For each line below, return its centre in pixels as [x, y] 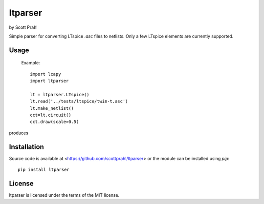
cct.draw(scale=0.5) [55, 122]
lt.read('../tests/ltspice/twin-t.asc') [79, 102]
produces [19, 133]
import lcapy [45, 74]
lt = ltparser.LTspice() [60, 94]
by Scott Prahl [23, 27]
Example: [31, 63]
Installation [26, 147]
